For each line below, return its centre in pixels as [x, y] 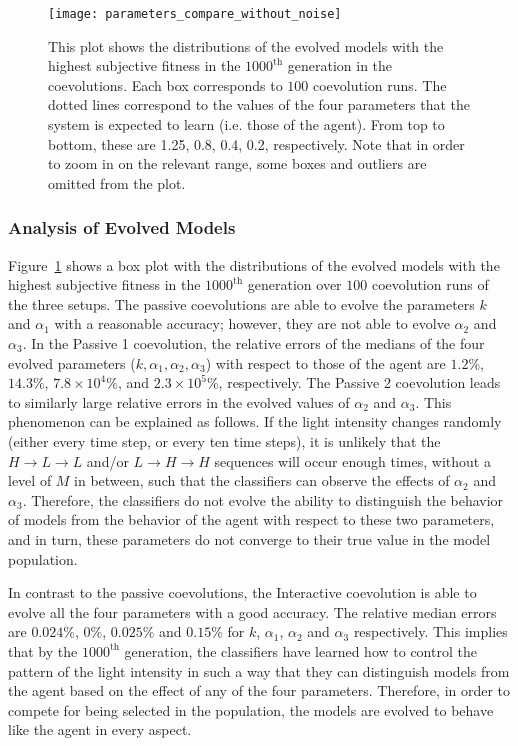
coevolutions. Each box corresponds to [165, 84]
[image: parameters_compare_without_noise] [195, 14]
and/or [107, 460]
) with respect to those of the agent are [325, 362]
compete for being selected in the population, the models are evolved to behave [251, 709]
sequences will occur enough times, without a [352, 460]
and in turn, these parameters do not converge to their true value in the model [249, 538]
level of [30, 480]
